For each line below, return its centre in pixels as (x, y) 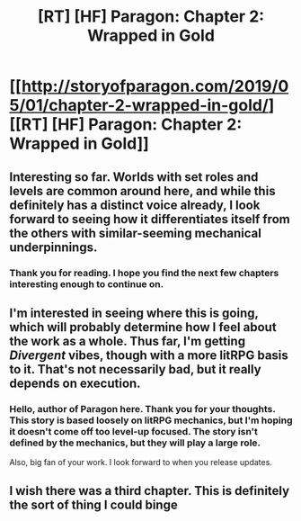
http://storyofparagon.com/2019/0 (155, 86)
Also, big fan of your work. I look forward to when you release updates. (141, 463)
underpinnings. (53, 247)
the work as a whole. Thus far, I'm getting (127, 341)
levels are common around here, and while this (142, 191)
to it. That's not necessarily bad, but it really (136, 369)
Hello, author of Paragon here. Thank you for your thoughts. (142, 409)
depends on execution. (75, 383)
